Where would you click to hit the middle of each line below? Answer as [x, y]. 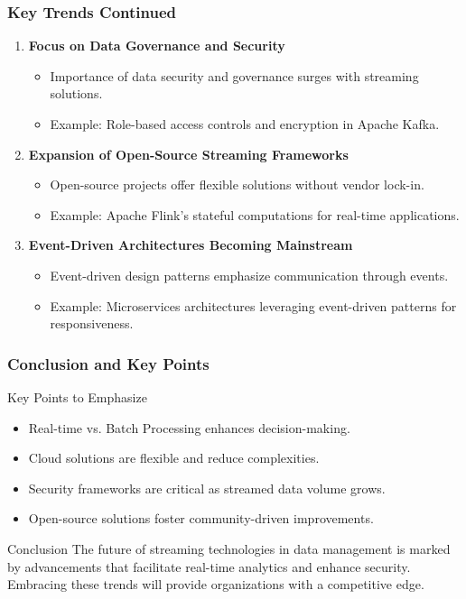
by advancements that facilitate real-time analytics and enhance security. [209, 566]
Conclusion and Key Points [108, 363]
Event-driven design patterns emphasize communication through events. [249, 275]
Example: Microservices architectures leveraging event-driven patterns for [253, 305]
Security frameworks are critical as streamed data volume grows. [207, 488]
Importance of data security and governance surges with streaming [234, 75]
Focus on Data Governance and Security [157, 46]
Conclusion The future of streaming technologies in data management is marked [229, 548]
